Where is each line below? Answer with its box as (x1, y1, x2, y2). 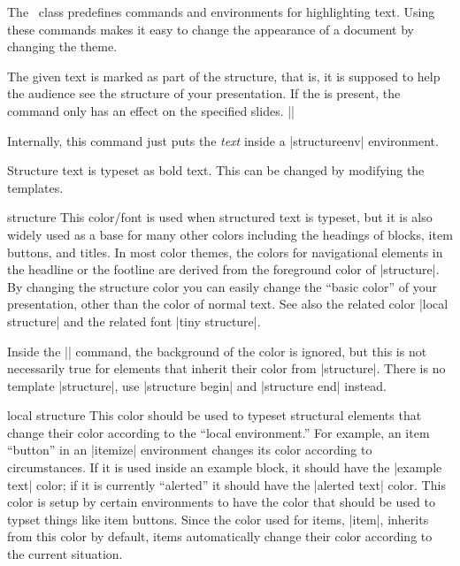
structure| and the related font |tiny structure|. (7, 311, 261, 330)
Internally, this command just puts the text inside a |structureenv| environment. (7, 131, 439, 149)
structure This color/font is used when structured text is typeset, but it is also (7, 208, 433, 226)
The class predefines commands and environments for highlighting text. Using (7, 3, 435, 20)
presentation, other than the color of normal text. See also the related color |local (7, 294, 448, 313)
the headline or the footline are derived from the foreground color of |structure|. (7, 260, 440, 279)
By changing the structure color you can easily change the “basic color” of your (7, 277, 437, 295)
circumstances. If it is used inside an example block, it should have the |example (7, 458, 442, 477)
